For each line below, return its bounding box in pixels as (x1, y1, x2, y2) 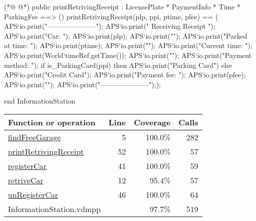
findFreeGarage (8, 131, 61, 143)
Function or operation (8, 116, 95, 128)
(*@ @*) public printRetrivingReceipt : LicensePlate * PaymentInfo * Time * (4, 1, 241, 11)
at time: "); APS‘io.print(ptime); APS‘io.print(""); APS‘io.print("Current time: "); (4, 40, 253, 51)
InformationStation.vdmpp (8, 203, 101, 215)
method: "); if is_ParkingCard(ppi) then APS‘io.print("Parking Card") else (4, 59, 232, 70)
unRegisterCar (8, 188, 58, 200)
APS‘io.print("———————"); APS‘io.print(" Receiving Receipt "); (4, 21, 216, 31)
